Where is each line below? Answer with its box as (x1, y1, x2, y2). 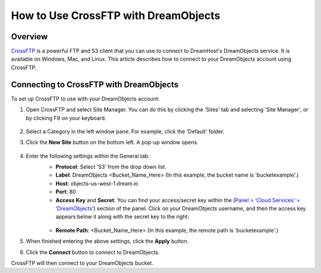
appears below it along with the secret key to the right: (55, 213, 190, 220)
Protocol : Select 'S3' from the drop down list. (55, 164, 166, 171)
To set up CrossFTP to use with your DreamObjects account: (11, 95, 160, 102)
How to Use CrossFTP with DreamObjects (11, 9, 221, 22)
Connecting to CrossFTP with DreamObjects (11, 79, 179, 89)
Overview (11, 32, 48, 42)
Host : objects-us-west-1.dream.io (55, 180, 139, 187)
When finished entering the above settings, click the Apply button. (26, 238, 189, 245)
